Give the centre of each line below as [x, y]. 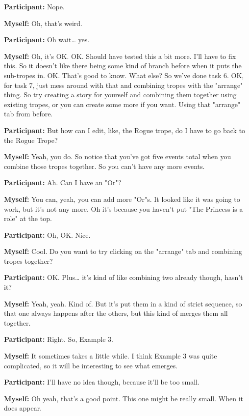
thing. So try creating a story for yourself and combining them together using [120, 95]
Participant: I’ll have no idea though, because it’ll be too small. [102, 382]
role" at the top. [28, 218]
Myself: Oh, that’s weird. [43, 23]
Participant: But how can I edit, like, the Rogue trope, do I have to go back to [125, 130]
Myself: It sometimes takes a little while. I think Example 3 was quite [111, 356]
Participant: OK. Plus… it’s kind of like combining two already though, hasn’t [124, 277]
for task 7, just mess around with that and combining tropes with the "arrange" [124, 85]
